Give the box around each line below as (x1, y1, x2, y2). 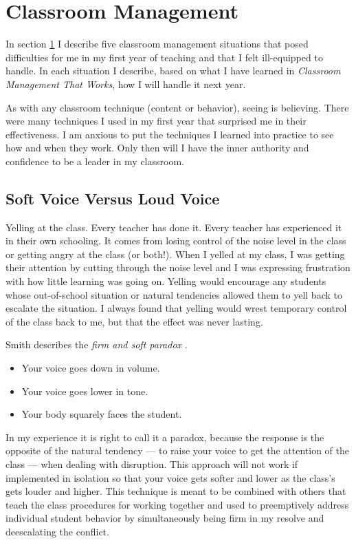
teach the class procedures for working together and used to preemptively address (5, 497, 349, 511)
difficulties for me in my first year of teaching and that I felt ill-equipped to (5, 50, 323, 64)
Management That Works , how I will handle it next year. (5, 76, 246, 91)
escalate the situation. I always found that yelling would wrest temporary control (5, 301, 347, 315)
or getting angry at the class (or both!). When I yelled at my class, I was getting (5, 246, 345, 261)
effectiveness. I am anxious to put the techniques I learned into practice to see (5, 127, 334, 141)
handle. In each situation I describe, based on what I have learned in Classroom (5, 63, 341, 78)
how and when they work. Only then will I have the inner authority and (5, 140, 309, 155)
